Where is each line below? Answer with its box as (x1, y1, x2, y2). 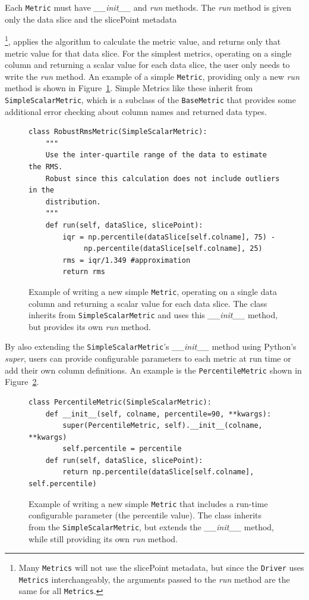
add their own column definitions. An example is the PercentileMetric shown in (5, 363, 302, 376)
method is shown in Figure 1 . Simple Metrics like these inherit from (5, 82, 253, 94)
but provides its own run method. (29, 320, 151, 332)
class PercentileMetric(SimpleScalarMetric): (29, 397, 212, 406)
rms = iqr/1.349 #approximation (62, 256, 191, 265)
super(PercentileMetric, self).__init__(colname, (62, 421, 263, 430)
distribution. (45, 197, 101, 206)
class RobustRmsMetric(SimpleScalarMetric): (29, 128, 207, 136)
